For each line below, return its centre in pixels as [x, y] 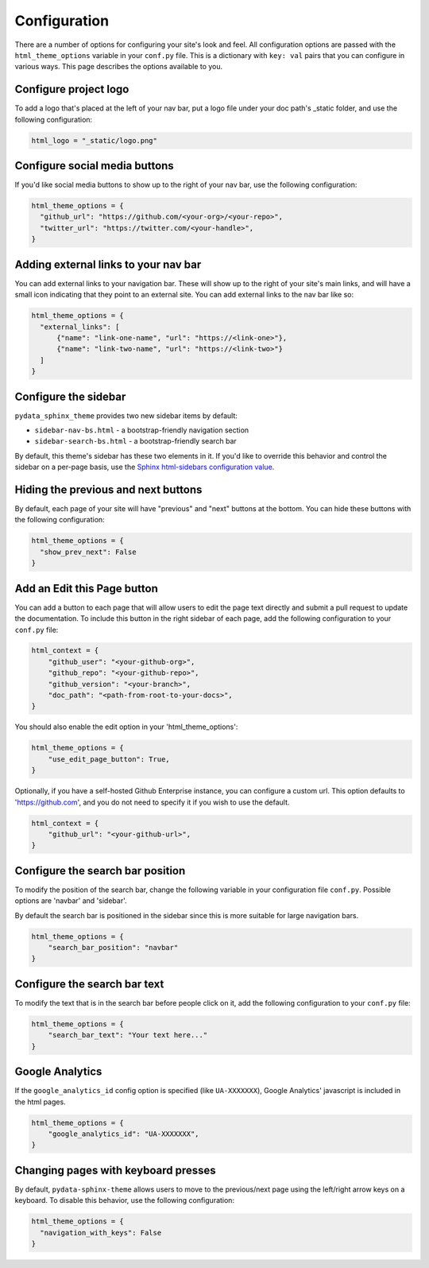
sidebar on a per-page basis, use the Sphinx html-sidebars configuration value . [145, 467]
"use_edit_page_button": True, [109, 759]
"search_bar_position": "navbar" [113, 947]
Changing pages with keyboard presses [115, 1170]
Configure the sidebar [70, 396]
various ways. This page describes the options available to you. [119, 67]
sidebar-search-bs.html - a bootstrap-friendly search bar [136, 441]
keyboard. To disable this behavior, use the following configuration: [124, 1200]
